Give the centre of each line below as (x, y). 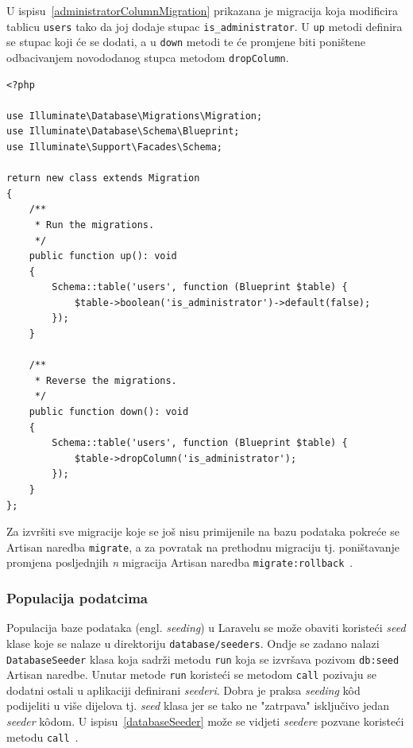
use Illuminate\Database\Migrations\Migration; (135, 116)
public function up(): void (103, 256)
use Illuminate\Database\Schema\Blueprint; (123, 132)
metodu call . (42, 736)
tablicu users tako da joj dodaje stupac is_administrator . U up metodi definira (205, 26)
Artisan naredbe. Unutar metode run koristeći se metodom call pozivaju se (191, 674)
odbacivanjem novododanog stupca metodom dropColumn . (148, 57)
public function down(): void (109, 412)
